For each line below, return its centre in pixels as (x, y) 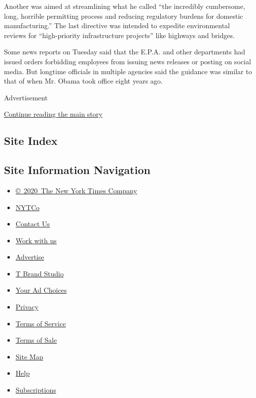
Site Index (31, 141)
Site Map (29, 356)
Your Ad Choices (41, 290)
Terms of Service (41, 323)
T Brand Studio (39, 273)
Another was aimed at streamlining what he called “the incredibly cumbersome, (125, 6)
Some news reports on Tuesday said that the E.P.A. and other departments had (125, 52)
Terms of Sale (36, 340)
